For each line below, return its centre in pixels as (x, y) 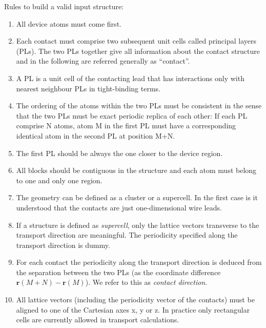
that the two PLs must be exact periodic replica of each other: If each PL (132, 115)
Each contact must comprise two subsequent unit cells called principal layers (136, 41)
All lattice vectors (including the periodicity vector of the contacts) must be (135, 300)
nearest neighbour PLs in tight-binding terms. (88, 88)
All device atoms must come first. (69, 23)
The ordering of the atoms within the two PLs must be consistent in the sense (139, 105)
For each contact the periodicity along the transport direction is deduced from (139, 262)
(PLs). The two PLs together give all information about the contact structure (138, 51)
